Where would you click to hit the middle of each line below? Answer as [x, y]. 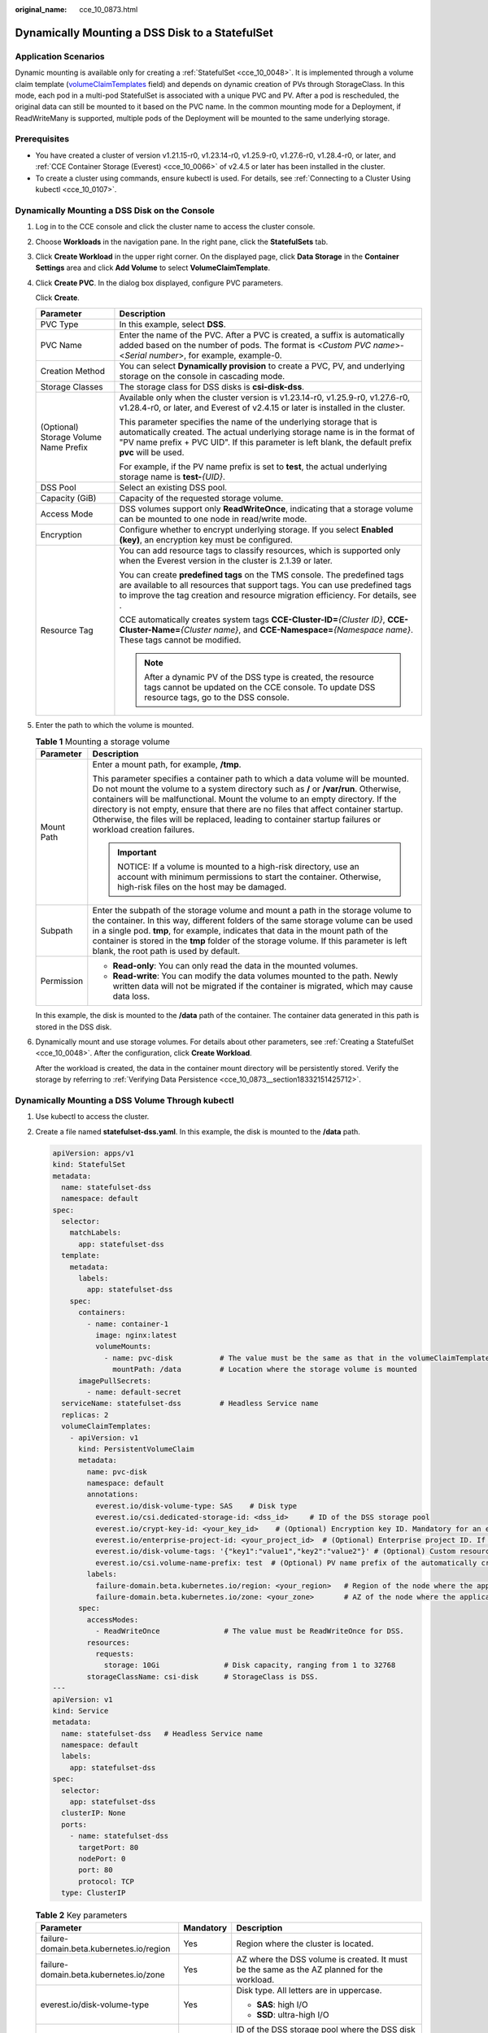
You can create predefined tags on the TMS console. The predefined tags [261, 575]
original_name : [41, 9]
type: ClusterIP [94, 1893]
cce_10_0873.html [109, 9]
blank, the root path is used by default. [166, 951]
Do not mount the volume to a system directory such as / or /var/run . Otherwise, [247, 789]
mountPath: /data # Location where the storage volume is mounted [265, 1369]
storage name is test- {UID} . [172, 477]
